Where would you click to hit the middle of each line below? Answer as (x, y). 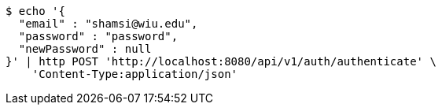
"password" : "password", (98, 36)
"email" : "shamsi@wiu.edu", (108, 24)
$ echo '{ (35, 11)
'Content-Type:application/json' (135, 74)
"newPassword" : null (85, 49)
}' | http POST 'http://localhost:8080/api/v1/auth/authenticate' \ (221, 61)
